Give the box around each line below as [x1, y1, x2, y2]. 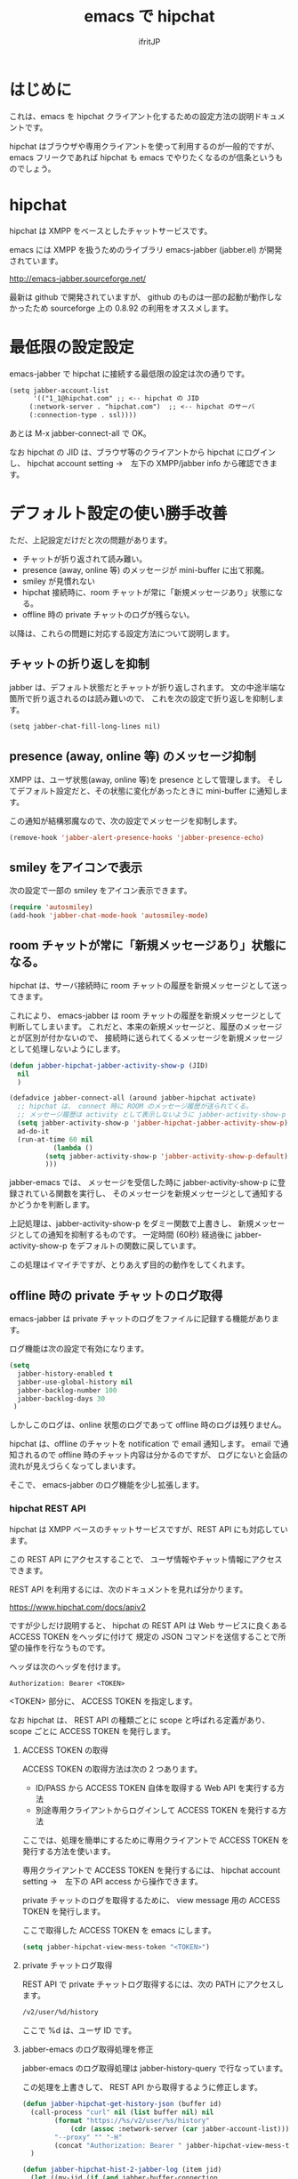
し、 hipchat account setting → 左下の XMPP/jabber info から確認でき [9, 458, 270, 469]
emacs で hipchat [84, 6, 215, 27]
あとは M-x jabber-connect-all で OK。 [9, 428, 151, 439]
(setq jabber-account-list [9, 386, 109, 395]
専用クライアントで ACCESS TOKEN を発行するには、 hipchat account [21, 1865, 280, 1876]
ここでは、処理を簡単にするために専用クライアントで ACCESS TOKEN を [21, 1835, 289, 1845]
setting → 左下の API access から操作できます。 [21, 1876, 203, 1887]
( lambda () [52, 1143, 93, 1152]
